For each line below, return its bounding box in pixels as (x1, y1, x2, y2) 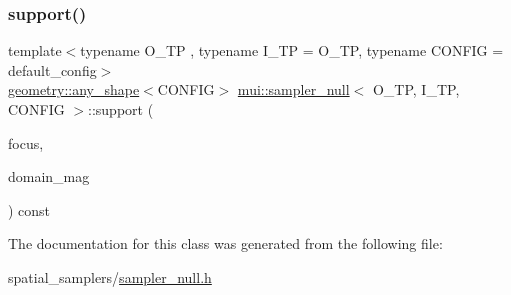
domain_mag (8, 166, 90, 187)
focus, (8, 132, 44, 153)
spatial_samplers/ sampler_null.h (8, 266, 212, 287)
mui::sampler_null (237, 79, 350, 100)
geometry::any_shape (8, 79, 140, 100)
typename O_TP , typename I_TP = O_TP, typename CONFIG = (80, 40, 504, 61)
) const (8, 199, 51, 220)
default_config (8, 59, 97, 80)
